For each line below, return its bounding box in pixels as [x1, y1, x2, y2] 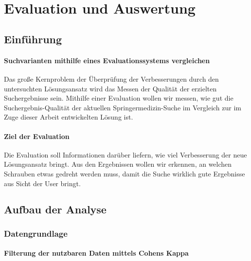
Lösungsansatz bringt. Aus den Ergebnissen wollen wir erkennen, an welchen [4, 159, 232, 169]
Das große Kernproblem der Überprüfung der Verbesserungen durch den [4, 73, 219, 84]
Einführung [4, 31, 62, 46]
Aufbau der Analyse [4, 202, 107, 217]
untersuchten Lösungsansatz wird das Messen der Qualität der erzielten [4, 83, 217, 93]
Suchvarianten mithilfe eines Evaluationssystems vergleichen [4, 55, 210, 65]
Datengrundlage [4, 227, 68, 239]
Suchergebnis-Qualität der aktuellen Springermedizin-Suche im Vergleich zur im [4, 102, 242, 112]
